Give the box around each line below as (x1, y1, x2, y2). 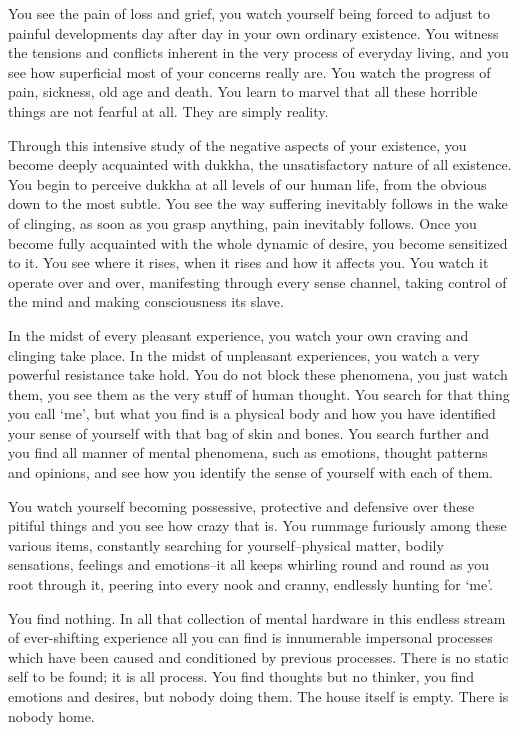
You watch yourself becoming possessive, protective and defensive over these (8, 495, 475, 516)
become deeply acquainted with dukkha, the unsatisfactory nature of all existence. (8, 154, 512, 175)
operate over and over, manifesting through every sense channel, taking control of (8, 271, 507, 292)
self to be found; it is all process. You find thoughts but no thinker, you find (8, 666, 475, 687)
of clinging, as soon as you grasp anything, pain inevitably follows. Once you (8, 212, 477, 233)
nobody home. (8, 705, 95, 726)
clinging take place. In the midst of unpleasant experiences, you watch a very (8, 344, 480, 365)
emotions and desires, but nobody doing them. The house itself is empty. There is (8, 686, 509, 706)
